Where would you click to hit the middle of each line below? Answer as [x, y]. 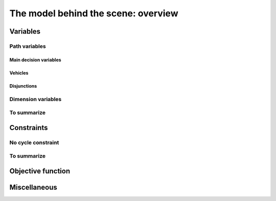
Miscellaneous [33, 187]
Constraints [29, 128]
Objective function [40, 171]
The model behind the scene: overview [94, 13]
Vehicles [19, 73]
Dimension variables [36, 99]
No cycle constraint [34, 142]
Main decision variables [35, 60]
